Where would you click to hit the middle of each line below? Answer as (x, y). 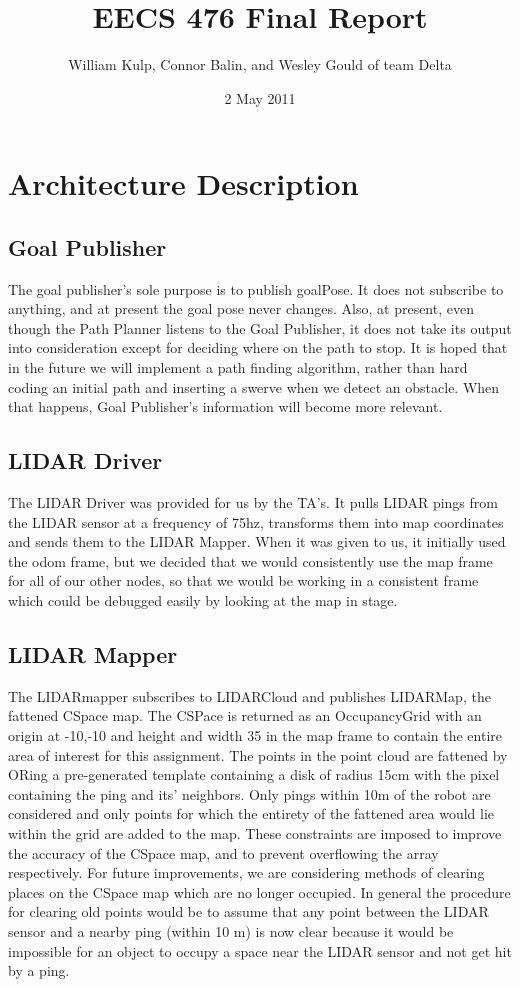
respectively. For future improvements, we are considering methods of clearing (246, 872)
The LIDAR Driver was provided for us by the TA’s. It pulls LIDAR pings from (253, 502)
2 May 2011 (260, 97)
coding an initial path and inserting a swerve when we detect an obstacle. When (254, 386)
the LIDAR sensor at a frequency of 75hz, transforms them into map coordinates (256, 521)
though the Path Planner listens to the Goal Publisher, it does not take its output (260, 327)
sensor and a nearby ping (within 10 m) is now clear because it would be (231, 930)
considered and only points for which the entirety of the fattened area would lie (251, 813)
